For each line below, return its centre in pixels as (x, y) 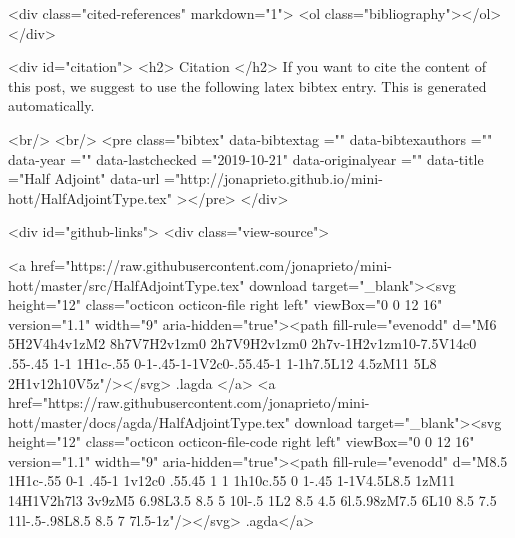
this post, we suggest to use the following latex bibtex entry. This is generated (247, 85)
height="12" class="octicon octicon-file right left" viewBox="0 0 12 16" (225, 304)
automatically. (51, 105)
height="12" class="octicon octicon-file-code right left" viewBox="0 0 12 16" (241, 441)
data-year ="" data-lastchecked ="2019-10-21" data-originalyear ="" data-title (246, 158)
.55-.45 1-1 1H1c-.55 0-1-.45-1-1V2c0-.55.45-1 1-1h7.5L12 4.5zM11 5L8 (222, 362)
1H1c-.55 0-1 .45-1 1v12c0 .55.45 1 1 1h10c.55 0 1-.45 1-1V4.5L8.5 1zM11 (232, 480)
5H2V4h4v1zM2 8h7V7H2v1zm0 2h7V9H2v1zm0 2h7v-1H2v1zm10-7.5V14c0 (242, 343)
